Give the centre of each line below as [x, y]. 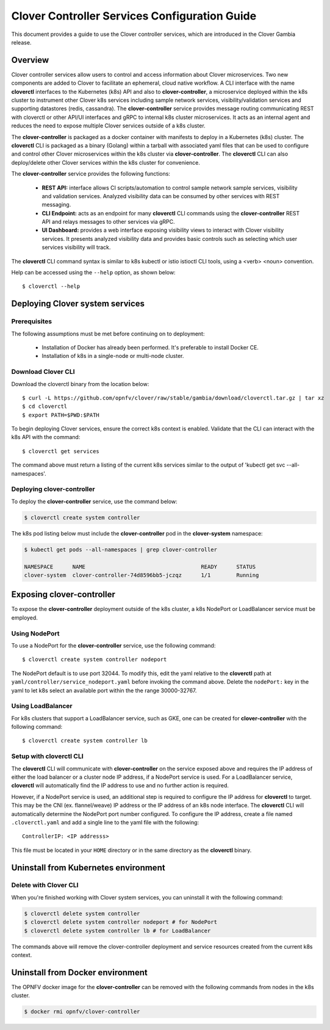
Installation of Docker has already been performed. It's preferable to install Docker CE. [150, 347]
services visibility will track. [76, 248]
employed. [24, 617]
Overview [30, 60]
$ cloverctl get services [61, 451]
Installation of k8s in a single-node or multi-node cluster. [113, 356]
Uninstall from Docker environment [79, 972]
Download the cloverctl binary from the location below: [80, 384]
